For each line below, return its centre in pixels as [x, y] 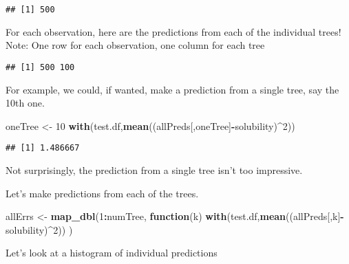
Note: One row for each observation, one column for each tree [135, 45]
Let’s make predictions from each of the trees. [102, 193]
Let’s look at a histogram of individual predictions [112, 253]
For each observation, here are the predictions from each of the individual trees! [173, 31]
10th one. [25, 103]
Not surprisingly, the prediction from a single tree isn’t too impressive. [154, 169]
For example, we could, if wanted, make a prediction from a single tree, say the [172, 89]
